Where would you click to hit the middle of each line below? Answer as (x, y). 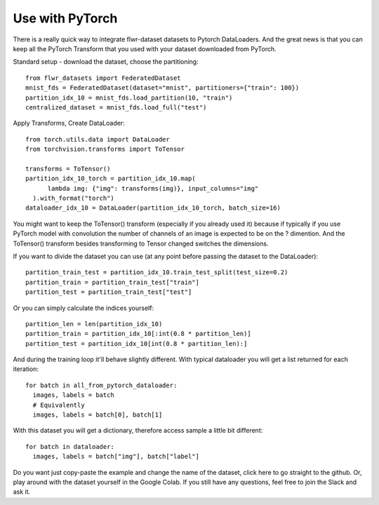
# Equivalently (59, 405)
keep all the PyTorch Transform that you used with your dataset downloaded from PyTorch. (145, 48)
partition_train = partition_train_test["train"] (113, 282)
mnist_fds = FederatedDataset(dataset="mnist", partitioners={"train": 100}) (162, 88)
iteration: (26, 369)
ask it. (22, 492)
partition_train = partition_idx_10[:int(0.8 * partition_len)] (139, 334)
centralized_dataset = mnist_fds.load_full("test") (116, 107)
